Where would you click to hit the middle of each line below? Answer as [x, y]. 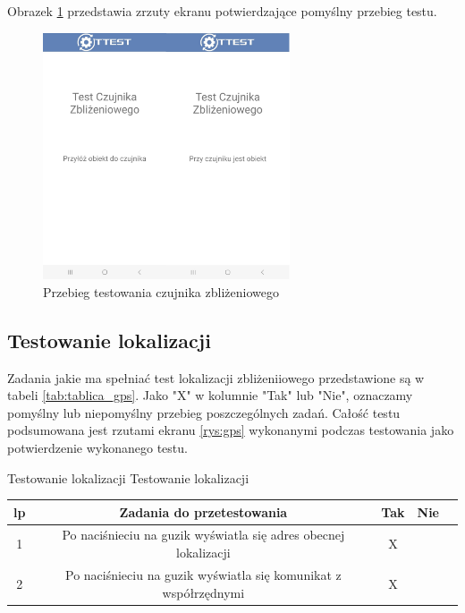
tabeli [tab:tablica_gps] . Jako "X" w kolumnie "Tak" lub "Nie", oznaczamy [210, 395]
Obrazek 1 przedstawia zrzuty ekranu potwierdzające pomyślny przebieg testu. [222, 11]
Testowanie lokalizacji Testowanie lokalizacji [128, 477]
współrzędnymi [203, 592]
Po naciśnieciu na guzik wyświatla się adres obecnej [203, 535]
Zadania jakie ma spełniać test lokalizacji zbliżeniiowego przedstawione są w [216, 377]
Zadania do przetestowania [203, 511]
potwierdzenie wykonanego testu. [97, 447]
